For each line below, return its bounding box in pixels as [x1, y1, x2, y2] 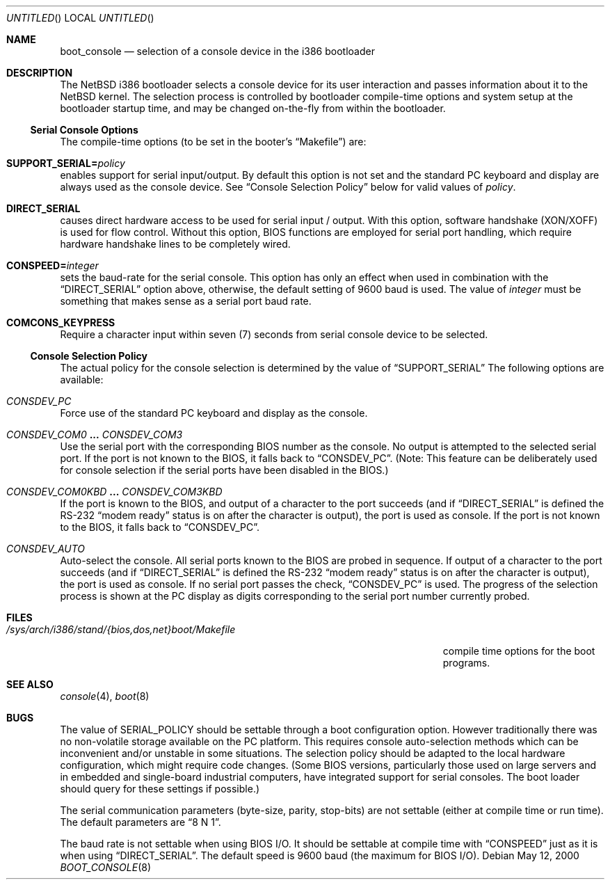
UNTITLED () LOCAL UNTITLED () [6, 12, 154, 24]
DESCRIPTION [6, 67, 73, 79]
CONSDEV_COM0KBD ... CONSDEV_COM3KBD [6, 486, 223, 497]
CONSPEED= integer [6, 260, 99, 271]
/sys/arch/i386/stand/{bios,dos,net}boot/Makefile [6, 623, 236, 635]
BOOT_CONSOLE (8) [60, 861, 151, 873]
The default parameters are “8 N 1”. [60, 816, 221, 828]
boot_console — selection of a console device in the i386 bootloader [60, 45, 375, 57]
